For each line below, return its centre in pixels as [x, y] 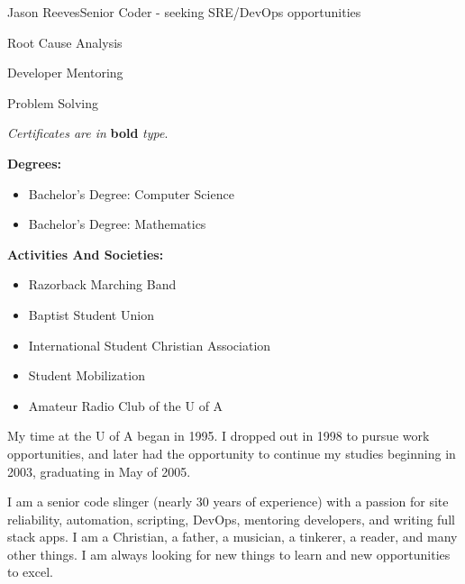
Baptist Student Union [91, 314]
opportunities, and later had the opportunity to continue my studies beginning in [232, 453]
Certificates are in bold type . [88, 133]
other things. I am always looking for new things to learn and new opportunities [229, 554]
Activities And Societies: [86, 254]
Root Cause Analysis [65, 42]
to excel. [30, 572]
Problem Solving [53, 102]
